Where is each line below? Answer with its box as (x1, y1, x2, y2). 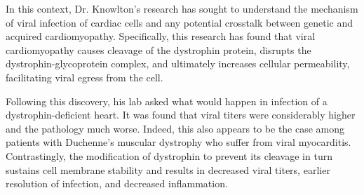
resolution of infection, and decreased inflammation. (6, 176, 228, 191)
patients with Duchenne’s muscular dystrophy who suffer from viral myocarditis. (6, 135, 351, 149)
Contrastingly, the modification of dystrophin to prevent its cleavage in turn (6, 148, 332, 163)
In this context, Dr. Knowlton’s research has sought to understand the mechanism (6, 1, 358, 15)
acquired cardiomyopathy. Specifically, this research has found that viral (6, 29, 316, 43)
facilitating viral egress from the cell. (6, 69, 163, 84)
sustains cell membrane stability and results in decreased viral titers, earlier (6, 162, 330, 177)
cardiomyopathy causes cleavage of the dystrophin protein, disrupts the (6, 42, 311, 57)
